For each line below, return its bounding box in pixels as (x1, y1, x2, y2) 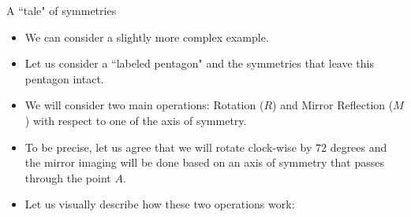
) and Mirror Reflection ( (272, 97, 394, 113)
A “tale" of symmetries (6, 2, 117, 18)
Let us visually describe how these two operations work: (24, 196, 295, 212)
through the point (24, 169, 111, 186)
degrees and (330, 138, 387, 155)
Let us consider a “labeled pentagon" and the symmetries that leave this (24, 55, 374, 72)
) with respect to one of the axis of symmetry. (24, 112, 247, 128)
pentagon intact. (24, 70, 104, 86)
